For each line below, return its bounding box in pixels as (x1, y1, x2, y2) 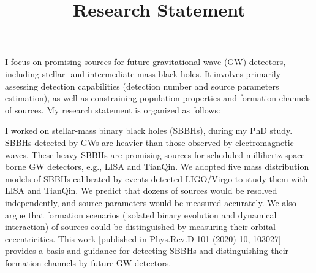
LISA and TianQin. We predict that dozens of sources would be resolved (5, 184, 277, 197)
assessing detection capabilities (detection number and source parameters (5, 79, 279, 92)
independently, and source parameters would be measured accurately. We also (5, 196, 296, 209)
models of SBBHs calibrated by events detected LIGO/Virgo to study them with (5, 172, 308, 185)
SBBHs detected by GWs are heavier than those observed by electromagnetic (5, 136, 294, 148)
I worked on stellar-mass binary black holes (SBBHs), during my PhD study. (5, 124, 293, 137)
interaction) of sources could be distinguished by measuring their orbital (5, 220, 276, 233)
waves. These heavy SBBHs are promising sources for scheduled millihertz (5, 148, 282, 161)
